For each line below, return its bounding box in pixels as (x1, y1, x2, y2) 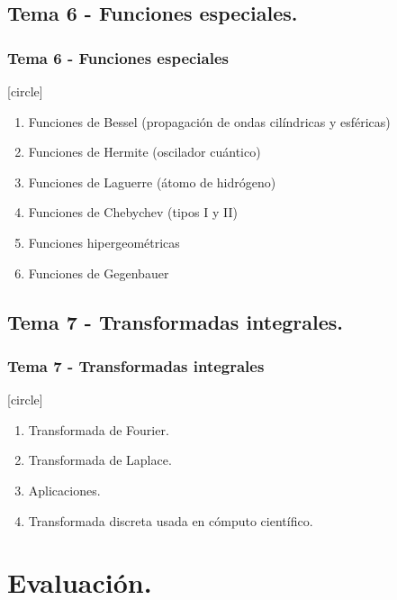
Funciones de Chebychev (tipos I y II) (28, 203, 238, 222)
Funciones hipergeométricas (28, 232, 180, 251)
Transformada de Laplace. (28, 450, 172, 469)
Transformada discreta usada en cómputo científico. (28, 511, 313, 530)
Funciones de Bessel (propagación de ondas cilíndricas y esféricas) (28, 112, 391, 131)
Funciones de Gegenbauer (28, 263, 169, 282)
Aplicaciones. (28, 480, 101, 499)
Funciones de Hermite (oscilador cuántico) (28, 142, 261, 161)
